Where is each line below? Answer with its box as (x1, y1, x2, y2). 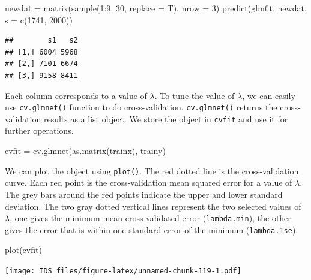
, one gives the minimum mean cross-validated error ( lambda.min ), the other (10, 212, 291, 224)
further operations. (5, 124, 74, 137)
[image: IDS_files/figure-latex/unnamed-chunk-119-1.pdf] (5, 267, 241, 275)
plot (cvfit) (5, 243, 42, 256)
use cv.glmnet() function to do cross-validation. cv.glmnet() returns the (5, 101, 277, 113)
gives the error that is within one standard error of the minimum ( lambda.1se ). (5, 223, 298, 236)
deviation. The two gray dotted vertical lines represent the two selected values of (5, 200, 301, 212)
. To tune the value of (154, 89, 235, 101)
